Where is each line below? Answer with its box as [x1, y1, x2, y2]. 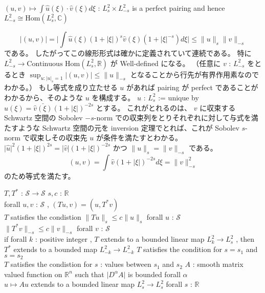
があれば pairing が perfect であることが [126, 82, 258, 93]
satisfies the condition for [143, 244, 222, 255]
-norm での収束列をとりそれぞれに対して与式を [94, 112, 251, 123]
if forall [4, 234, 27, 244]
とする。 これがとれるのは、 [96, 102, 192, 113]
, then [236, 234, 254, 244]
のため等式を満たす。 [4, 170, 75, 181]
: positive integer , [35, 234, 92, 244]
